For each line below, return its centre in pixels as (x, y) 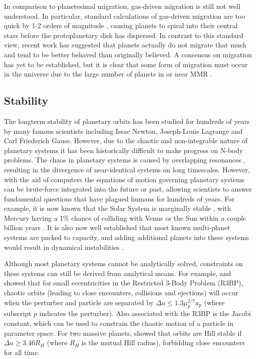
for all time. (22, 352)
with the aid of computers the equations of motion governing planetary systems (124, 179)
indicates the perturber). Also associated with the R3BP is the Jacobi (145, 313)
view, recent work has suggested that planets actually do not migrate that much (125, 45)
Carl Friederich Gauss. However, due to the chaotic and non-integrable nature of (126, 140)
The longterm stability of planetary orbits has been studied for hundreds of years (127, 121)
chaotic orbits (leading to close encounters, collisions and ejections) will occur (121, 293)
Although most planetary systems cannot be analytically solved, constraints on (124, 263)
